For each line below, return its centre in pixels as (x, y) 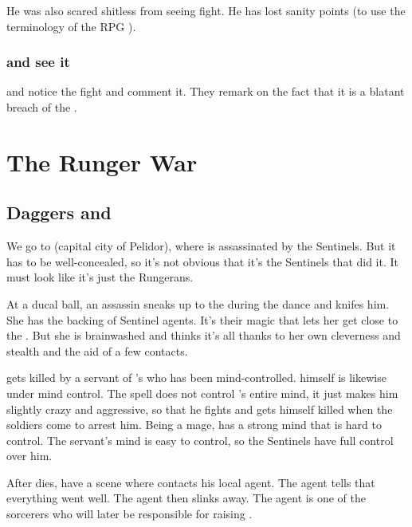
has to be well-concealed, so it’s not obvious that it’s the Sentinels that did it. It (203, 261)
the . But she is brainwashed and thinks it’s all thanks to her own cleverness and (204, 335)
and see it (38, 62)
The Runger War (102, 161)
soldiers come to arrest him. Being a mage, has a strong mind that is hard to (194, 425)
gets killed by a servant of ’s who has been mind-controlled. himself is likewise (196, 378)
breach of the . (42, 107)
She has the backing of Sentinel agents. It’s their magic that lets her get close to (202, 319)
